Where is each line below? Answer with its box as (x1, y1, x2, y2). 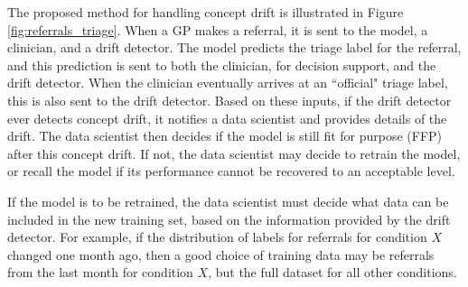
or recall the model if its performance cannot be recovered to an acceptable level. (7, 162, 455, 181)
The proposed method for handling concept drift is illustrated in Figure (7, 3, 404, 21)
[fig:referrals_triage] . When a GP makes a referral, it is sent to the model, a (7, 20, 428, 39)
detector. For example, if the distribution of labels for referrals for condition (7, 227, 427, 246)
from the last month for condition (7, 263, 193, 282)
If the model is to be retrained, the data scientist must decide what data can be (7, 191, 449, 210)
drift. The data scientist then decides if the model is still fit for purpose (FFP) (7, 126, 443, 145)
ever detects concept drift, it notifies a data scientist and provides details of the (7, 108, 447, 127)
